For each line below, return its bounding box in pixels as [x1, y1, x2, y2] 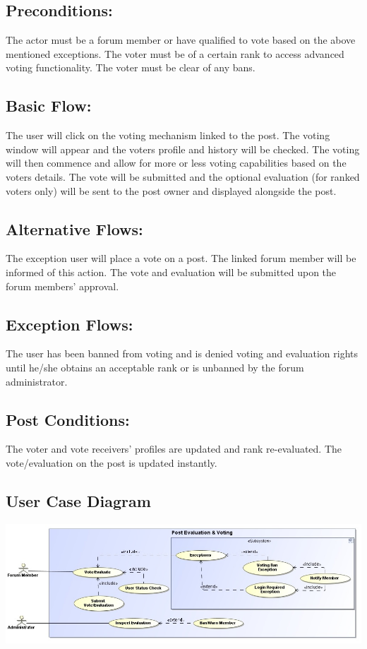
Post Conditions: [6, 408, 130, 430]
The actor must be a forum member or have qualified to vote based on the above [6, 32, 356, 47]
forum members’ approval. [6, 278, 119, 293]
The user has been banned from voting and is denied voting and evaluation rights [6, 346, 359, 361]
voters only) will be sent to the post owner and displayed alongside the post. [6, 183, 337, 198]
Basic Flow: [6, 95, 92, 117]
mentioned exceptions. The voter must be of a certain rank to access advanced [6, 46, 344, 61]
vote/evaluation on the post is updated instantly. [6, 455, 217, 470]
